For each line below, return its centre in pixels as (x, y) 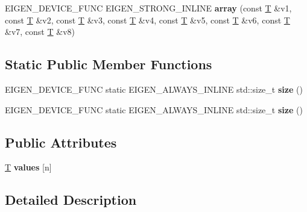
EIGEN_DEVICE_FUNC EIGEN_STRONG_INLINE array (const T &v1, (148, 8)
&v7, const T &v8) (40, 32)
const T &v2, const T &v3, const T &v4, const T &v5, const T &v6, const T (147, 20)
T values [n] (28, 167)
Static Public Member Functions (109, 64)
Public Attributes (61, 142)
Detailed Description (71, 200)
